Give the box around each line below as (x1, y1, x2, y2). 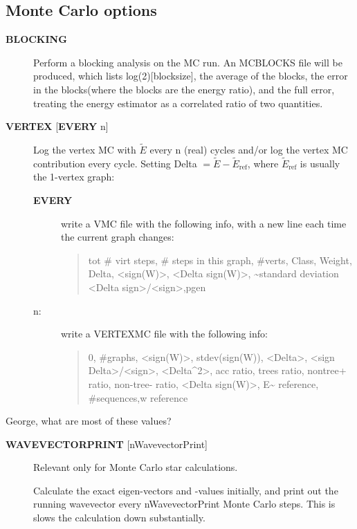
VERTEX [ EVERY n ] (6, 119, 109, 133)
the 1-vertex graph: (33, 169, 115, 184)
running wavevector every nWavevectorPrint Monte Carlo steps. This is (33, 496, 336, 511)
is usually (300, 156, 340, 170)
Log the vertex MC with (33, 142, 136, 156)
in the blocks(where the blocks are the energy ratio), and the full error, (33, 82, 335, 96)
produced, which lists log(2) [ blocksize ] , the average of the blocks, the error (33, 68, 348, 83)
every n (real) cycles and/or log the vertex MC (149, 142, 348, 156)
